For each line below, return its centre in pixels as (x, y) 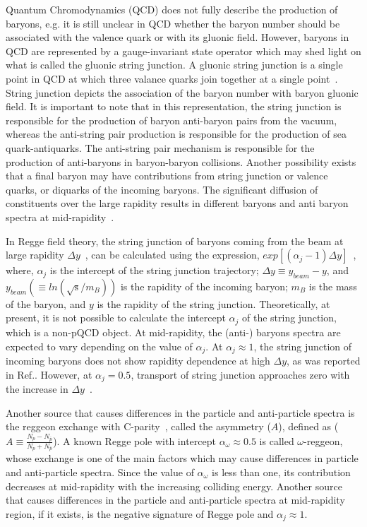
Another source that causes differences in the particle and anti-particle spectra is (180, 412)
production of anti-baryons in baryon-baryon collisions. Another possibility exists (181, 161)
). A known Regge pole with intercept (134, 440)
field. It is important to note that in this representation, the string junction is (174, 106)
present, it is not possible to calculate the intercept (116, 318)
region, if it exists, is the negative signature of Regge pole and (140, 513)
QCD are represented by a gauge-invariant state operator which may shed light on (183, 51)
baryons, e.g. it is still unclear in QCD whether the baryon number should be (173, 23)
